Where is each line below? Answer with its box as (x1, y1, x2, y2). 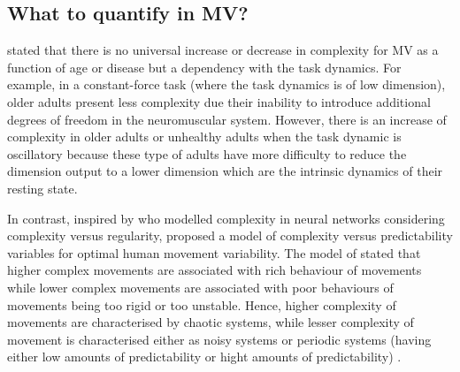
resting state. (7, 178, 78, 197)
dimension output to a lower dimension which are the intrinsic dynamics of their (7, 162, 443, 180)
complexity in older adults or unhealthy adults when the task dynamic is (7, 127, 402, 146)
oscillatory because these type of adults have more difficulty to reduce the (7, 144, 407, 163)
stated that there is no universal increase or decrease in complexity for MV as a (7, 41, 439, 59)
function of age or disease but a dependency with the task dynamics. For (7, 57, 402, 76)
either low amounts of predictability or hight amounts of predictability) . (7, 347, 402, 366)
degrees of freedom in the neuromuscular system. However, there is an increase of (7, 110, 447, 128)
